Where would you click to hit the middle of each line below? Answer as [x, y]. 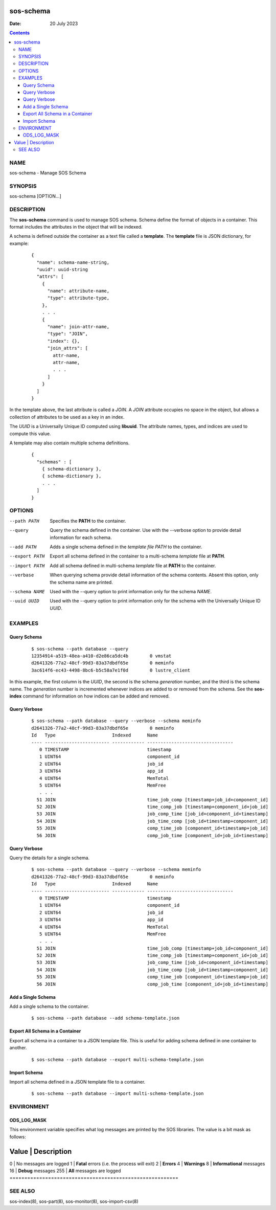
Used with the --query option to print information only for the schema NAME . [131, 591]
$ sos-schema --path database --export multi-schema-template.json [118, 1059]
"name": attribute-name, [78, 291]
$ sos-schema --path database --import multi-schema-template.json [118, 1094]
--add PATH [23, 547]
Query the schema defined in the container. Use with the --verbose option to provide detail [145, 530]
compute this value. [30, 433]
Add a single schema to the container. [49, 1006]
